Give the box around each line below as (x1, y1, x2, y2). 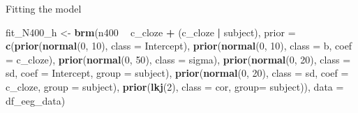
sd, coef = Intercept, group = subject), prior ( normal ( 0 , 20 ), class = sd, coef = (6, 66, 349, 80)
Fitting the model (6, 1, 82, 15)
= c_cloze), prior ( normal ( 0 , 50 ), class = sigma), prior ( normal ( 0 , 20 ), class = (6, 52, 351, 66)
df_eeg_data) (6, 93, 66, 107)
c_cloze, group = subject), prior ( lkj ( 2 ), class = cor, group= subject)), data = (6, 79, 344, 93)
